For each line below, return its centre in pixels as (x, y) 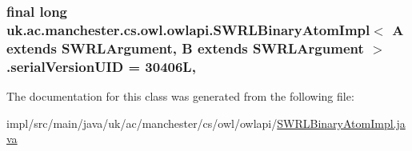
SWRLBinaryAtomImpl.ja (341, 123)
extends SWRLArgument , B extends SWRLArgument (185, 48)
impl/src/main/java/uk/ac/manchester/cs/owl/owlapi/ (142, 123)
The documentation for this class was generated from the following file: (180, 95)
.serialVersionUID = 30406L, (101, 66)
